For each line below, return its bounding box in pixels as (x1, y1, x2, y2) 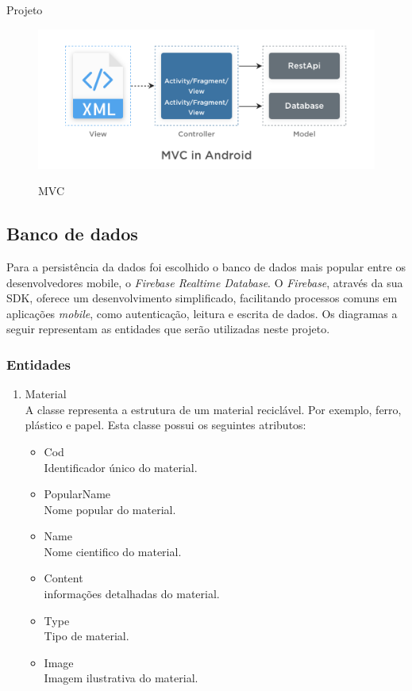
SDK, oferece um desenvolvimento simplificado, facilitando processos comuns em (6, 290, 398, 306)
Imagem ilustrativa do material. (44, 670, 198, 686)
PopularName (44, 486, 111, 502)
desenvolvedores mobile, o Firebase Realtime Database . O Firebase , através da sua (6, 274, 403, 290)
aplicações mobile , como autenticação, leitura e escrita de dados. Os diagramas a (6, 305, 398, 321)
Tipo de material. (44, 628, 129, 644)
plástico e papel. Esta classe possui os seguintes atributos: (25, 417, 306, 433)
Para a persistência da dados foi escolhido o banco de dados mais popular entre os (6, 258, 406, 274)
